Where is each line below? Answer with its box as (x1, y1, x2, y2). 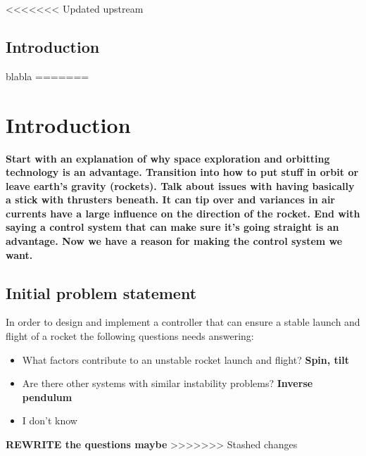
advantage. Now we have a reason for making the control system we (6, 234, 343, 248)
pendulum (22, 389, 72, 404)
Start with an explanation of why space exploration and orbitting (6, 151, 330, 165)
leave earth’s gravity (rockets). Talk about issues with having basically (6, 178, 355, 193)
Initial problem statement (6, 281, 197, 303)
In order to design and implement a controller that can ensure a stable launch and (6, 315, 360, 329)
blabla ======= (6, 68, 89, 83)
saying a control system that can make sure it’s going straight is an (6, 220, 339, 234)
